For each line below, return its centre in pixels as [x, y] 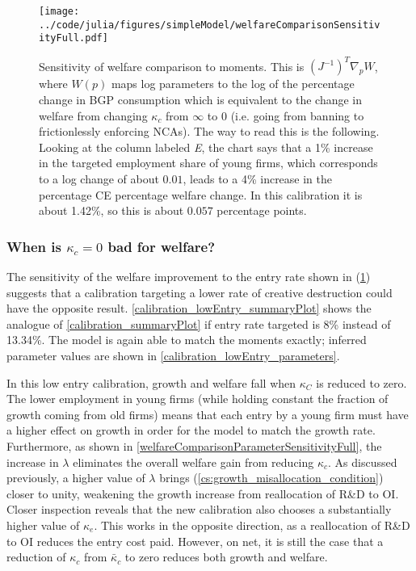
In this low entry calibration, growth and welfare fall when [151, 382]
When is [34, 246]
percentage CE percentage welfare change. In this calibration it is [201, 194]
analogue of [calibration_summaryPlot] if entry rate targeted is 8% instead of [199, 323]
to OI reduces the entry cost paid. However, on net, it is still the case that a [195, 541]
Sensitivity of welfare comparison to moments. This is [172, 66]
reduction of [36, 557]
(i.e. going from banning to [297, 115]
